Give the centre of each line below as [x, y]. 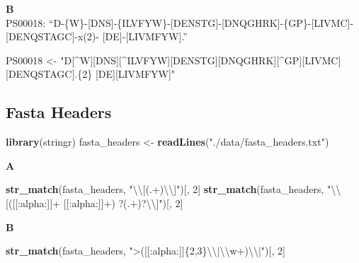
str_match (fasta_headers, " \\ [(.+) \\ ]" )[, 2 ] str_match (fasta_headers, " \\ [173, 189]
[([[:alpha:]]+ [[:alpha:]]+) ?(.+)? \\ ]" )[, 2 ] [95, 203]
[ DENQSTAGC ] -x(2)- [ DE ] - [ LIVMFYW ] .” [97, 36]
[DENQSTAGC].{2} [49, 74]
